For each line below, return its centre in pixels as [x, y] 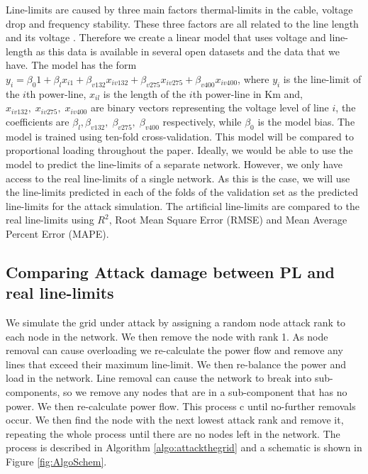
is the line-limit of [322, 78]
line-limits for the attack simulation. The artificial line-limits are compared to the [183, 205]
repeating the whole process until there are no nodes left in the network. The [173, 433]
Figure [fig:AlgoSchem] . [56, 462]
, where [253, 78]
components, [33, 392]
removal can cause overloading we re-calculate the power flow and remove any [174, 350]
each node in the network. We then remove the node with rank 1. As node [167, 336]
